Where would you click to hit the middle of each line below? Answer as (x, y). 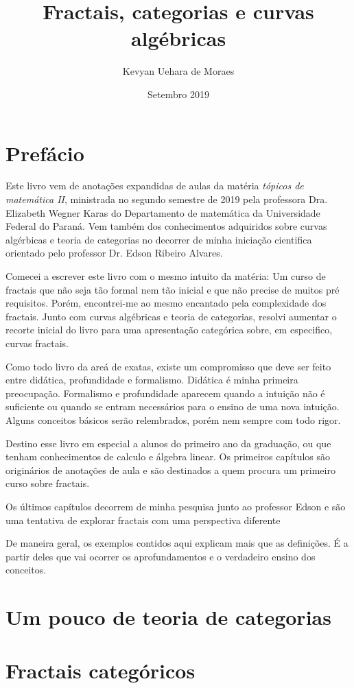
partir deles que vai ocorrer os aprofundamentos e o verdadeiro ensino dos (161, 556)
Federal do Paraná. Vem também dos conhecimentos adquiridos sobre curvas (166, 226)
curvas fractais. (37, 343)
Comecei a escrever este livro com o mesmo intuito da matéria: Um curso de (166, 276)
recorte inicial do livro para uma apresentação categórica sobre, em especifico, (169, 330)
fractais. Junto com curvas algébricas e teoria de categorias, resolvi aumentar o (171, 316)
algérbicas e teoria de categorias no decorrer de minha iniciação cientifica (159, 239)
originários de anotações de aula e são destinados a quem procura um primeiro (170, 470)
